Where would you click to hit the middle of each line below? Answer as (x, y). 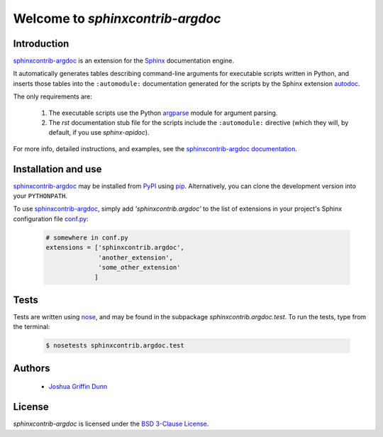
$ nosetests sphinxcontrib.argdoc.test (115, 345)
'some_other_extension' (139, 267)
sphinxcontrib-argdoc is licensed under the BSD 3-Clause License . (111, 424)
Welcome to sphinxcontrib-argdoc (117, 18)
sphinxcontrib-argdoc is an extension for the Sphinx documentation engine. (123, 61)
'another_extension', (136, 258)
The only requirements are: (52, 96)
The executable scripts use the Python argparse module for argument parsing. (163, 113)
